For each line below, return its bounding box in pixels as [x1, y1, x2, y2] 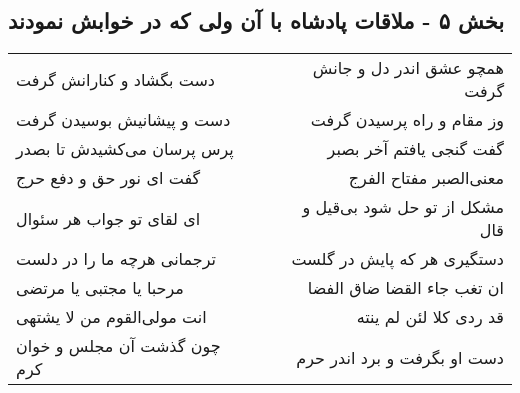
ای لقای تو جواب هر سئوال [16, 206, 201, 230]
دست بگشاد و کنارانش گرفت [16, 67, 215, 91]
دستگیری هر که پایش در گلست [291, 247, 504, 271]
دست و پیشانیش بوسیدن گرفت [16, 108, 231, 132]
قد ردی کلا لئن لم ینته [356, 305, 504, 329]
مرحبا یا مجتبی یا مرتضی [16, 276, 184, 300]
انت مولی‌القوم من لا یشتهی [16, 305, 207, 329]
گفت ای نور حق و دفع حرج [16, 166, 201, 190]
